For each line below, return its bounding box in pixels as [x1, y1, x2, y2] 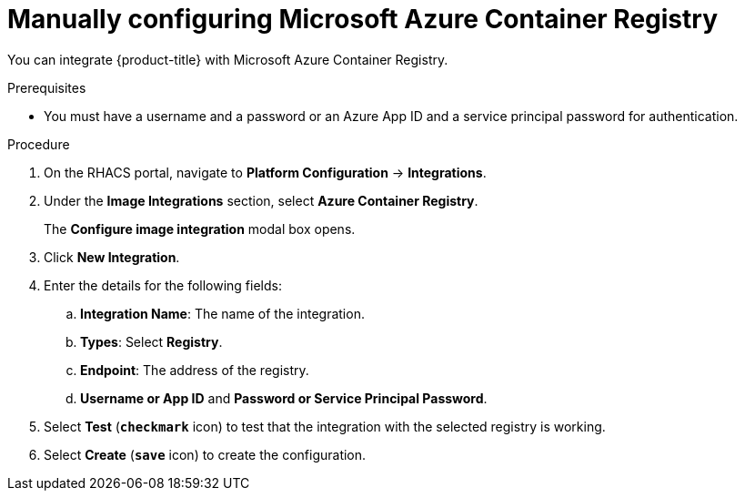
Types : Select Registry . [80, 333, 223, 350]
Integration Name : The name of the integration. [80, 305, 365, 321]
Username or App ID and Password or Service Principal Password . [80, 390, 488, 406]
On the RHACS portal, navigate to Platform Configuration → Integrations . [44, 164, 487, 180]
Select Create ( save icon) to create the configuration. [44, 446, 367, 462]
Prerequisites [7, 79, 86, 96]
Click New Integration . [44, 249, 180, 265]
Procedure [7, 136, 70, 152]
